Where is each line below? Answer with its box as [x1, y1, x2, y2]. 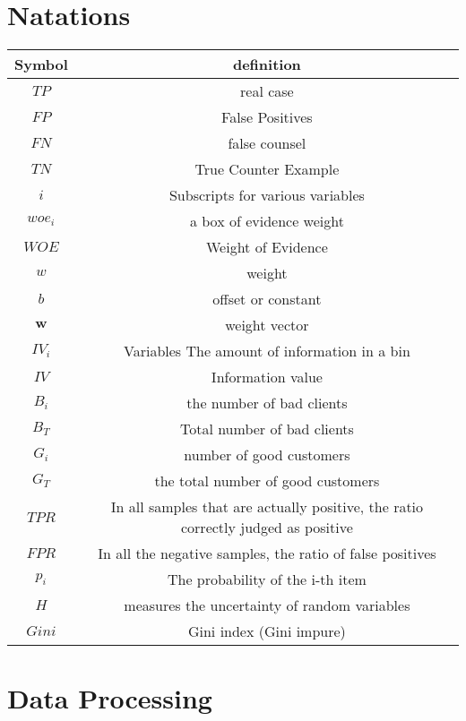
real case [240, 81, 294, 102]
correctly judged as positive [180, 517, 353, 538]
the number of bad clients [186, 392, 348, 414]
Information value [211, 366, 323, 388]
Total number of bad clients [179, 418, 354, 440]
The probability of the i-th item [167, 569, 367, 590]
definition [232, 54, 301, 75]
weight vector [225, 314, 309, 336]
